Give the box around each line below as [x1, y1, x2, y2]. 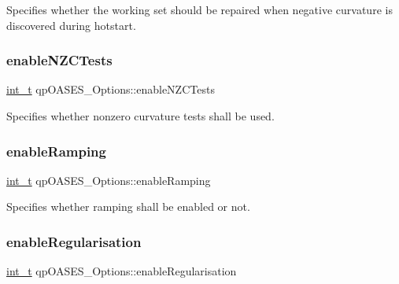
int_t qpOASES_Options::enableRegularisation [6, 263, 237, 279]
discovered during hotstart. [6, 17, 136, 33]
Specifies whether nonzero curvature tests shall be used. [6, 108, 275, 124]
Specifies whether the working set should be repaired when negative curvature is [6, 2, 393, 17]
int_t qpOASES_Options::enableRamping [6, 172, 211, 188]
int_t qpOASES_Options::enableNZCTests [6, 81, 215, 98]
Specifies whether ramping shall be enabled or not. [6, 198, 250, 215]
